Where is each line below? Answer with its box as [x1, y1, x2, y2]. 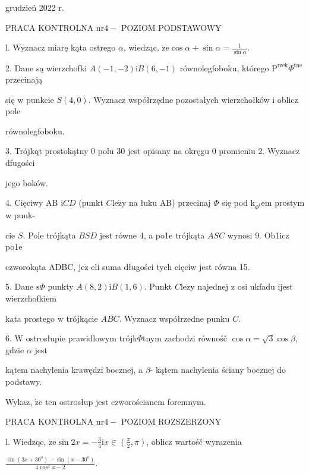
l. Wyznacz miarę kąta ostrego [5, 41, 116, 54]
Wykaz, [5, 395, 33, 407]
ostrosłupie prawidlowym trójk [26, 332, 137, 344]
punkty [48, 280, 74, 293]
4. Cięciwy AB [5, 196, 58, 209]
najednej [197, 280, 229, 293]
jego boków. [5, 176, 48, 189]
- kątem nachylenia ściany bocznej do [150, 363, 286, 376]
